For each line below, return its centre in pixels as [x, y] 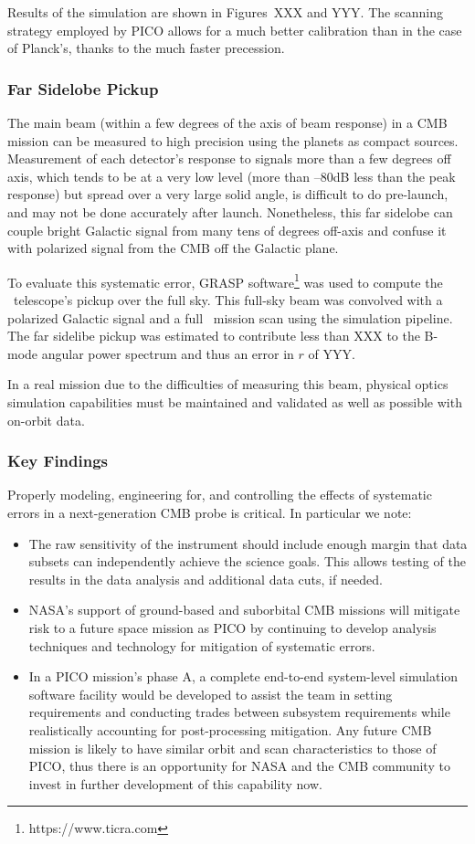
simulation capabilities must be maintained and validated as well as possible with [235, 401]
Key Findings [58, 461]
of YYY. [332, 353]
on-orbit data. [46, 420]
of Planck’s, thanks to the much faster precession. [146, 48]
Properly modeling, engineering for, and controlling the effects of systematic [220, 495]
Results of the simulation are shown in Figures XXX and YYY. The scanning [225, 12]
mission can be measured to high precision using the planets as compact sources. [233, 140]
